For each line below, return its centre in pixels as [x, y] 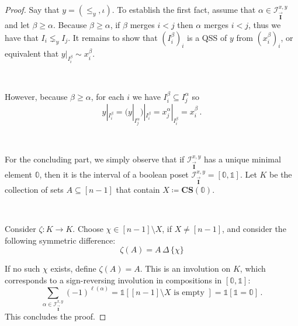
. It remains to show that [113, 37]
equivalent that [32, 53]
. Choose [88, 229]
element [19, 174]
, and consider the [254, 229]
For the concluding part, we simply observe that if [95, 159]
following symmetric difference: [60, 240]
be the [281, 174]
